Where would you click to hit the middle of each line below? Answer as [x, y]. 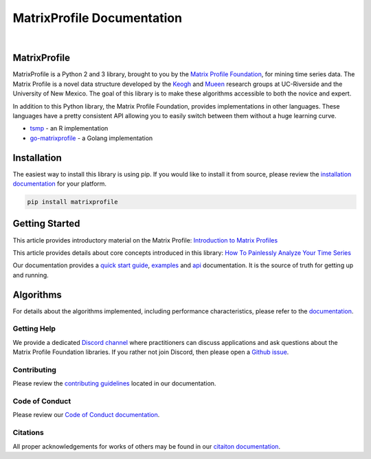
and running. [31, 275]
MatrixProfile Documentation [97, 18]
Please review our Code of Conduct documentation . [86, 415]
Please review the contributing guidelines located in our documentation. [114, 383]
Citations [28, 433]
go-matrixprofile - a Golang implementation [91, 138]
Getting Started [46, 224]
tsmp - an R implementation [69, 128]
